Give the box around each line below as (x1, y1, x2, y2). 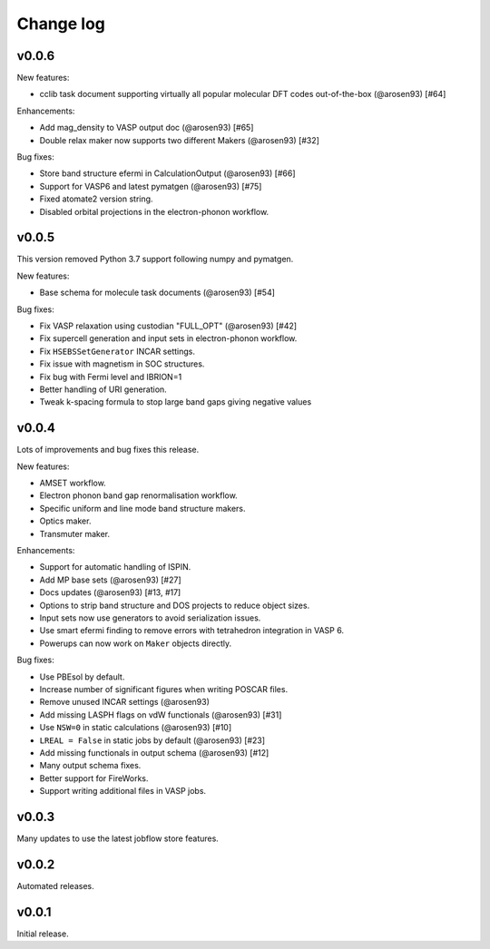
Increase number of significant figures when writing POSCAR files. (39, 683, 289, 694)
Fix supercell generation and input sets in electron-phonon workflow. (39, 333, 298, 344)
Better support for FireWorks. (39, 772, 149, 784)
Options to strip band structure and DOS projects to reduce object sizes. (39, 600, 310, 611)
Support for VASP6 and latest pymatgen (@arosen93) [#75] (39, 181, 262, 191)
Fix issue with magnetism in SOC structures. (39, 358, 205, 369)
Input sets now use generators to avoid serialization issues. (39, 612, 261, 623)
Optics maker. (39, 515, 92, 526)
